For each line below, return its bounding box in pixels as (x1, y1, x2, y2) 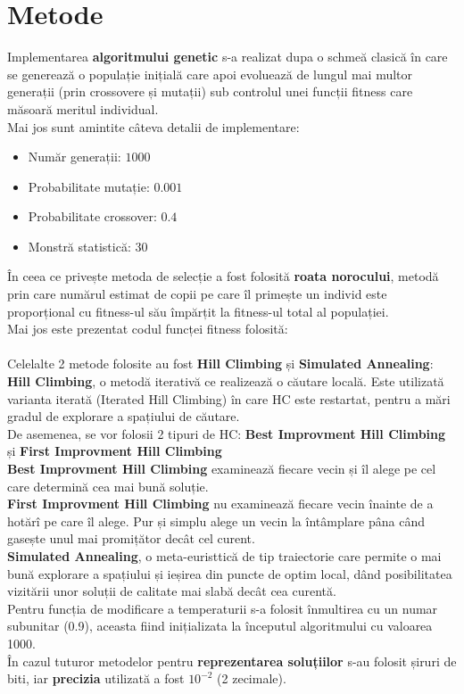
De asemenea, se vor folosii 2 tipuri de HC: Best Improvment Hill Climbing (7, 424, 446, 442)
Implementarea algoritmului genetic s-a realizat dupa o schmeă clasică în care (7, 47, 448, 66)
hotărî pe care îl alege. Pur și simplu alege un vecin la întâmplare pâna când (7, 511, 425, 530)
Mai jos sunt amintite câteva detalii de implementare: (7, 117, 300, 136)
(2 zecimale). (217, 669, 286, 688)
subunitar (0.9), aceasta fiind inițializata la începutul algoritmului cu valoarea (7, 616, 433, 635)
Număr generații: (28, 147, 121, 166)
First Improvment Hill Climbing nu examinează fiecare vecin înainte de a (7, 494, 434, 513)
